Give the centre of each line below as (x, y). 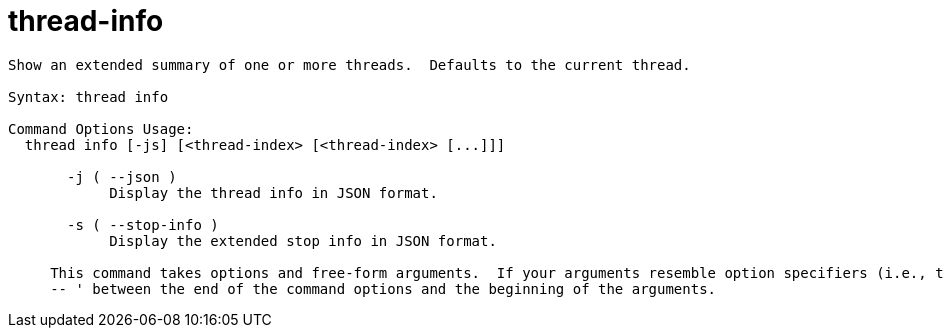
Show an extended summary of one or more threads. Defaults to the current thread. (349, 64)
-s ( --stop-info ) (143, 224)
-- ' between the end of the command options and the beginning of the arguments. (383, 288)
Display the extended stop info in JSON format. (303, 240)
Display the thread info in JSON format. (273, 192)
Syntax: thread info (88, 96)
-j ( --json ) (122, 176)
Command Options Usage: (101, 128)
